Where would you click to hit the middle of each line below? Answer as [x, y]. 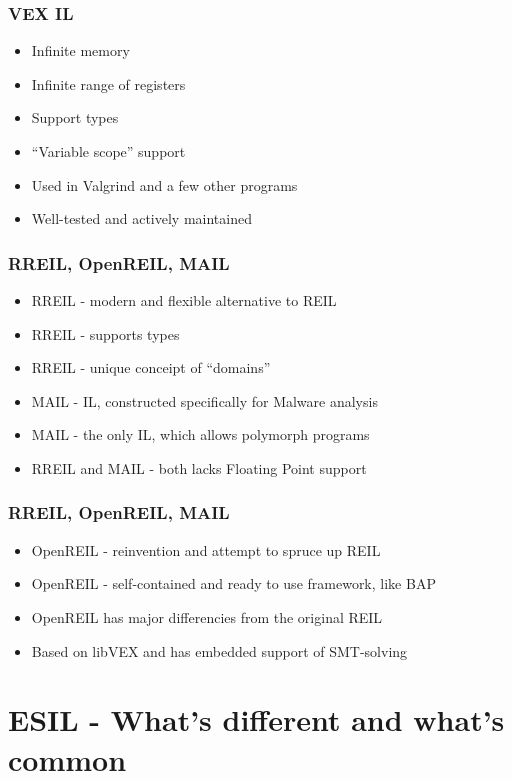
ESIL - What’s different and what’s [256, 719]
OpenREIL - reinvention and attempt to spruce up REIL [206, 549]
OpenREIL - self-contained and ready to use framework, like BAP [233, 583]
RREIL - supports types [105, 333]
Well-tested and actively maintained [141, 218]
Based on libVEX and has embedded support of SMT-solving [219, 650]
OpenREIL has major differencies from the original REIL [207, 616]
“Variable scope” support [108, 151]
